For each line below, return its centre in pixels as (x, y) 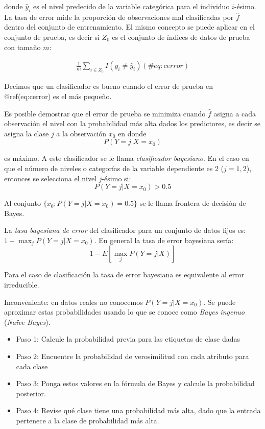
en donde (132, 133)
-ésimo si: (116, 178)
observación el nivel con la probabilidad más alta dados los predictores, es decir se (132, 123)
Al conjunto (22, 203)
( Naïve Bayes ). (27, 321)
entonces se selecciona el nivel (51, 178)
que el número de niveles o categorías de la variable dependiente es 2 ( (114, 168)
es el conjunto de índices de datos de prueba (181, 37)
